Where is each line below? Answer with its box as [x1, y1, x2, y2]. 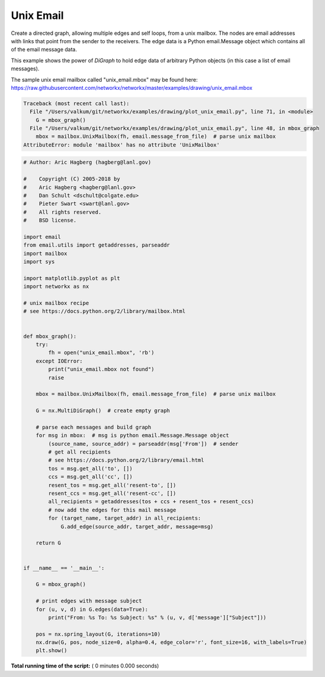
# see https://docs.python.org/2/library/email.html [48, 457, 204, 464]
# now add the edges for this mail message [48, 506, 177, 513]
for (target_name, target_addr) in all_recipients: [48, 515, 201, 521]
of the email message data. [11, 46, 77, 53]
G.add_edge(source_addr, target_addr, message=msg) [60, 523, 214, 530]
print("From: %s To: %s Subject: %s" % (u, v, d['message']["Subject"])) [48, 614, 267, 621]
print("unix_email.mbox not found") [48, 366, 155, 372]
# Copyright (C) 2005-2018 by [23, 176, 121, 183]
